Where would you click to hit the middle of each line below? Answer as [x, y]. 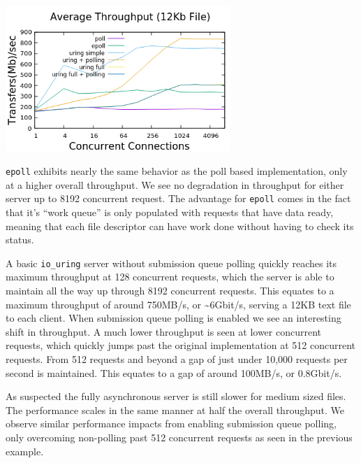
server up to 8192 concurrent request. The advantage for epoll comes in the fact [178, 198]
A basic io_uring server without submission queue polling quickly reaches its [171, 263]
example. [25, 451]
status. [20, 240]
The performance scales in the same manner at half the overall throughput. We [175, 409]
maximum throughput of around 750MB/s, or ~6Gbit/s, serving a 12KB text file [178, 304]
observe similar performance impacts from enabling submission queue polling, [171, 423]
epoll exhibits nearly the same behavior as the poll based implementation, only [177, 171]
